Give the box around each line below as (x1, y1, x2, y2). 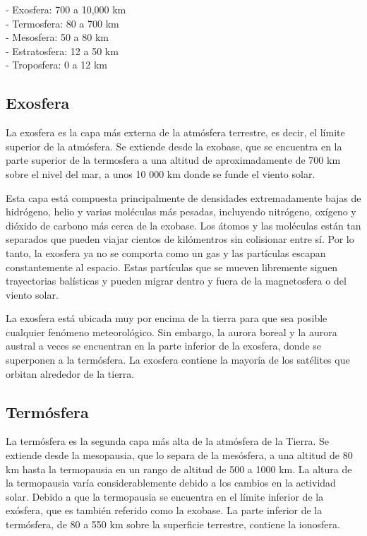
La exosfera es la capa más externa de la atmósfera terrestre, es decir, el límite (6, 125, 345, 140)
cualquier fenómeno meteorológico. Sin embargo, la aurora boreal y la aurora (6, 324, 337, 339)
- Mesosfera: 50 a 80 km (6, 30, 109, 44)
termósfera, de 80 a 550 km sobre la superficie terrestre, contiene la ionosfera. (6, 517, 340, 532)
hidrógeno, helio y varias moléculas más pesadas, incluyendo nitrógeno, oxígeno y (6, 204, 356, 219)
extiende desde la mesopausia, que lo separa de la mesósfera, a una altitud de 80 (6, 448, 353, 463)
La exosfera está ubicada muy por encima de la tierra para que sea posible (6, 311, 327, 326)
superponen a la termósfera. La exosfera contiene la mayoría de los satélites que (6, 352, 350, 367)
